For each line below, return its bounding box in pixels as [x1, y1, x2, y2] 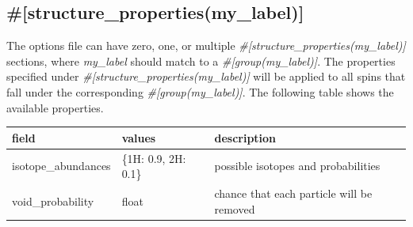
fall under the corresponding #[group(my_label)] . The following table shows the [6, 83, 394, 100]
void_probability [12, 192, 94, 209]
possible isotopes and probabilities [214, 157, 380, 174]
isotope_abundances [12, 157, 111, 174]
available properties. [6, 99, 104, 115]
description [214, 129, 277, 146]
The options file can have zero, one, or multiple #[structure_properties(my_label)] [6, 37, 406, 54]
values [121, 129, 156, 146]
